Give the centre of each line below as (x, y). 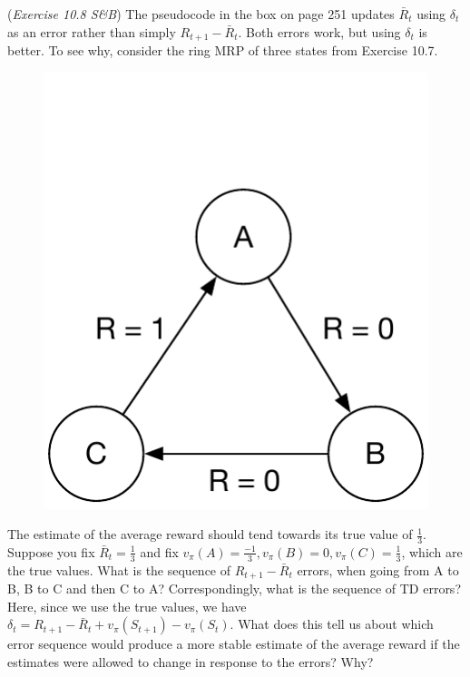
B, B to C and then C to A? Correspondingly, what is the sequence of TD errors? (234, 589)
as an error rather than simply (92, 31)
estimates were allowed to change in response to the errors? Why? (191, 661)
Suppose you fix (51, 551)
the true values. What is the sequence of (119, 569)
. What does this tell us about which (332, 624)
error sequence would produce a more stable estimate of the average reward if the (234, 644)
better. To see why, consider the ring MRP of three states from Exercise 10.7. (223, 50)
